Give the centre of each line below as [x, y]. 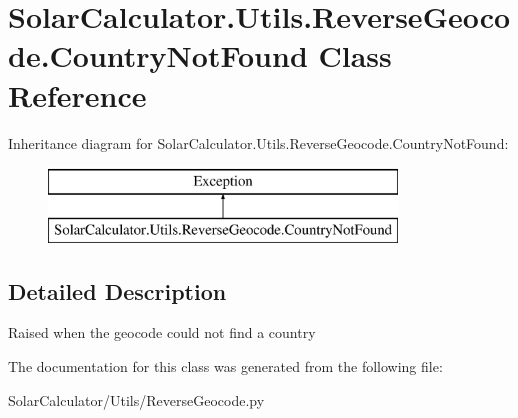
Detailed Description [117, 290]
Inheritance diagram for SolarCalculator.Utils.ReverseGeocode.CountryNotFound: [258, 142]
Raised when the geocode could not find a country [162, 332]
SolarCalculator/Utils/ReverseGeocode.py [136, 399]
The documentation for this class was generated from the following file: [225, 366]
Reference [77, 94]
